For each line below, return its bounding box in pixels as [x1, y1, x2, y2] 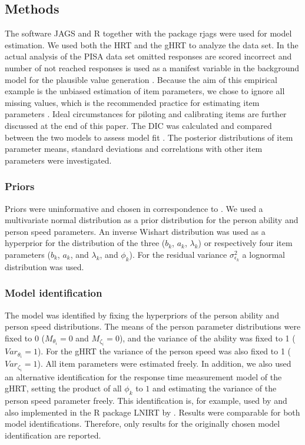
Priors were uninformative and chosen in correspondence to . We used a [5, 202, 263, 214]
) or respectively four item [198, 237, 293, 249]
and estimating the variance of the [152, 382, 277, 394]
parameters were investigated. [5, 154, 112, 166]
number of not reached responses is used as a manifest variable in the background [5, 61, 300, 74]
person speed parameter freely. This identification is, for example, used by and [5, 394, 287, 407]
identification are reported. [5, 429, 101, 441]
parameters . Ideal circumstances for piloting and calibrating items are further [5, 108, 287, 120]
